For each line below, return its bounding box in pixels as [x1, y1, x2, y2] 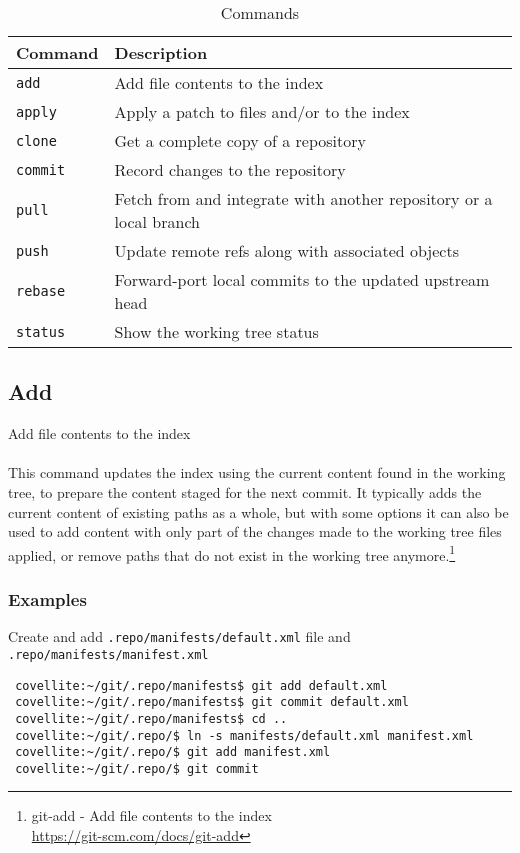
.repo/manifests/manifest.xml [8, 647, 209, 662]
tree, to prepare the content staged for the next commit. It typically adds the [8, 481, 482, 502]
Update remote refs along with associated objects [114, 239, 459, 262]
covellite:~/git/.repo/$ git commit [15, 761, 259, 776]
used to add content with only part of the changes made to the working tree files [8, 521, 502, 542]
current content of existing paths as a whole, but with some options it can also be [8, 501, 509, 522]
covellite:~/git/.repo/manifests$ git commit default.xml [15, 695, 409, 710]
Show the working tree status [114, 320, 319, 343]
